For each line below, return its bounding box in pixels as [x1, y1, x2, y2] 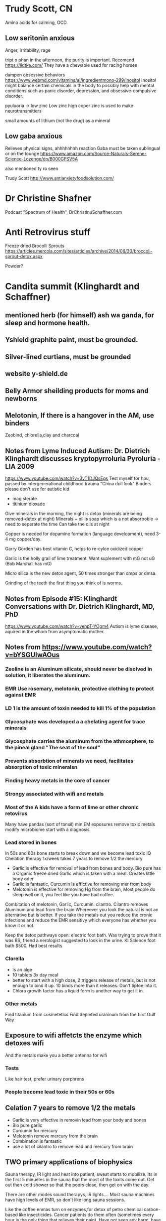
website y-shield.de [5, 370, 68, 378]
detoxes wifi [5, 1039, 44, 1048]
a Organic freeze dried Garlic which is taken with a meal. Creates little [12, 870, 155, 877]
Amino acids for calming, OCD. [5, 19, 68, 25]
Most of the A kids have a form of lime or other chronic [5, 804, 139, 811]
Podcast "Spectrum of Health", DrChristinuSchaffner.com [5, 209, 122, 215]
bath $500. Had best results [5, 943, 62, 949]
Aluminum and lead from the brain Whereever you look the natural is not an [5, 907, 159, 913]
